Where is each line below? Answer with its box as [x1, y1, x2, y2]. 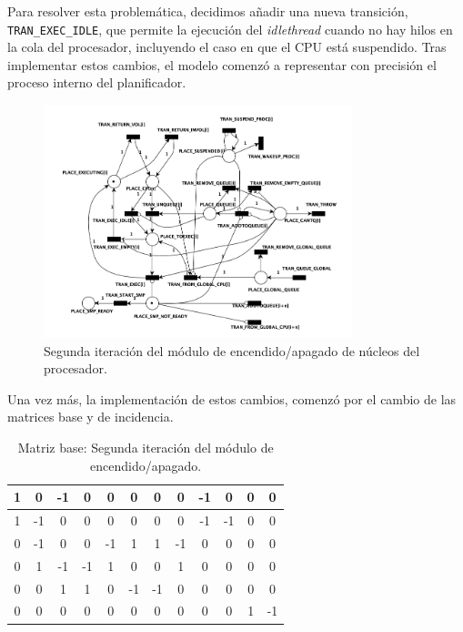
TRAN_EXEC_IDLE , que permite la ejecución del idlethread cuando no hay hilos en [7, 19, 453, 38]
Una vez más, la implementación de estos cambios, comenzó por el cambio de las [7, 389, 457, 408]
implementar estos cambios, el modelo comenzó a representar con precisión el [7, 55, 437, 74]
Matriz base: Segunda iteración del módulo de [17, 438, 274, 457]
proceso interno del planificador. [7, 73, 186, 92]
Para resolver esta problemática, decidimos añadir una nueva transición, [7, 2, 408, 20]
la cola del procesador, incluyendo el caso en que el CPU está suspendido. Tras [7, 37, 447, 56]
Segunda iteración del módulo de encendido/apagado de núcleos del [44, 341, 420, 360]
